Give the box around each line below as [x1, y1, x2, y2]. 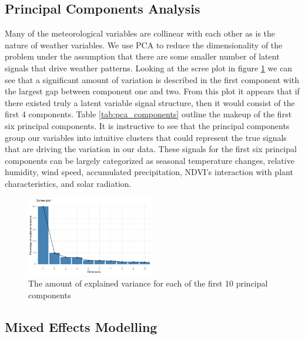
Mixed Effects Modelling [5, 317, 157, 335]
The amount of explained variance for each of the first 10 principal [28, 277, 268, 289]
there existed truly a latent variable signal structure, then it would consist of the [5, 96, 295, 108]
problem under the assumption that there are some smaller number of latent [5, 50, 280, 62]
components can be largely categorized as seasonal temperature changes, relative [5, 154, 294, 166]
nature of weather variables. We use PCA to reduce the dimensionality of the [5, 38, 283, 51]
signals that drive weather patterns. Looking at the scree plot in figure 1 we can [5, 61, 293, 74]
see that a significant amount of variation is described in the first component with [5, 73, 300, 85]
